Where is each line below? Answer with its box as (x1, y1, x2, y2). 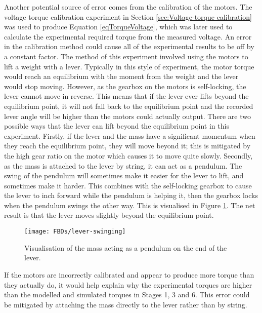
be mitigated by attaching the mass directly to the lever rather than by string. (4, 299, 247, 309)
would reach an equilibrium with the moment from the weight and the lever (4, 71, 239, 82)
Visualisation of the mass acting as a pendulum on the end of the (24, 242, 227, 253)
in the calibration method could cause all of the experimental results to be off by (4, 41, 254, 52)
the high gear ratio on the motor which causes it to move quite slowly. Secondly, (4, 150, 253, 161)
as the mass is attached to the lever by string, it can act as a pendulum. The (4, 160, 242, 171)
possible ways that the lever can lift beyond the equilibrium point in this (4, 121, 229, 131)
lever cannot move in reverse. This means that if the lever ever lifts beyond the (4, 91, 249, 101)
